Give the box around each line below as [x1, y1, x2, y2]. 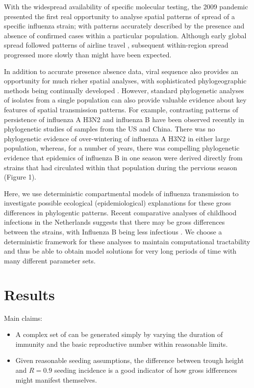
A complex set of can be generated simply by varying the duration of [15, 329, 223, 339]
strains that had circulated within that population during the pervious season [4, 162, 237, 172]
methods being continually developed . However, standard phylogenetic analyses [4, 85, 244, 95]
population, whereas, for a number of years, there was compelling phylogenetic [4, 143, 240, 153]
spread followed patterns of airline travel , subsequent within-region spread [4, 40, 229, 50]
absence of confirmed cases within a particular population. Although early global [4, 30, 247, 40]
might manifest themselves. [15, 374, 97, 385]
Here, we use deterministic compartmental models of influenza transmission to [4, 188, 239, 198]
